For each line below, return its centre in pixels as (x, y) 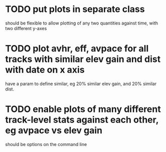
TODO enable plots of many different (83, 109)
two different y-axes (26, 28)
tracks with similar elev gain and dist (83, 59)
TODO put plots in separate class (75, 9)
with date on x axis (45, 70)
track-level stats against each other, (82, 120)
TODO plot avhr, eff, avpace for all (77, 49)
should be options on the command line (46, 144)
